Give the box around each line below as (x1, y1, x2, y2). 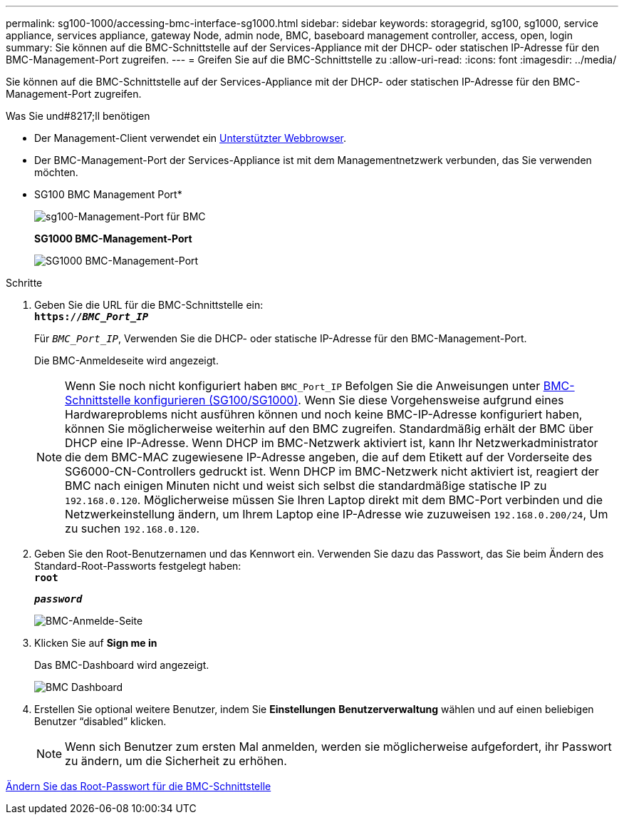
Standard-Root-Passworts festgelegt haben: (34, 560, 241, 572)
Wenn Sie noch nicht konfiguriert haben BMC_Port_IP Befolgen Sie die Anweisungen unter (65, 379, 541, 393)
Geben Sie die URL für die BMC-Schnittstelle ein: (34, 299, 264, 311)
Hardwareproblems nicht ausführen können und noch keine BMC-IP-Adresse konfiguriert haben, (65, 407, 583, 421)
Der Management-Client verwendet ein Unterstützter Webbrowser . (34, 132, 347, 144)
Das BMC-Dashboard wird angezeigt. (34, 659, 209, 671)
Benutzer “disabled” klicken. (34, 715, 167, 727)
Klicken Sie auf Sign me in (34, 637, 157, 649)
